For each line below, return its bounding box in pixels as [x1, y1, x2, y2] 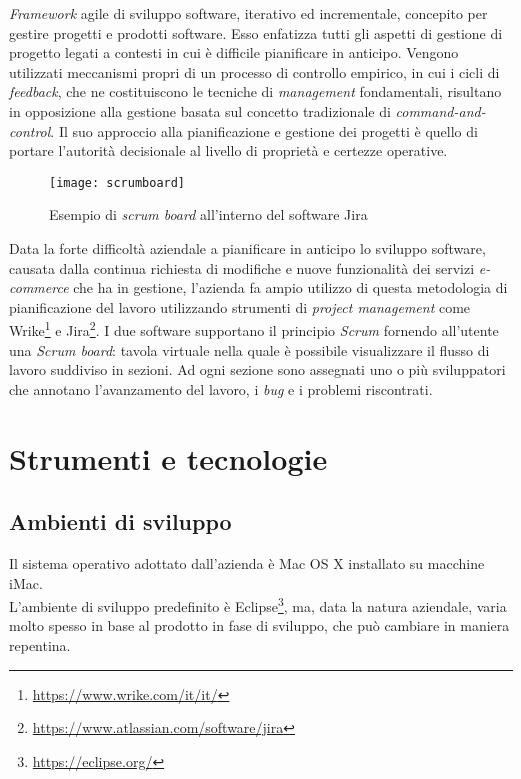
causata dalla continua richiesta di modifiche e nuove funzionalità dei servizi [9, 257, 475, 278]
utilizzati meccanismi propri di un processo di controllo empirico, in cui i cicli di [9, 61, 500, 82]
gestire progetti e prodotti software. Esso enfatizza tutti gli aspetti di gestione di [9, 22, 503, 43]
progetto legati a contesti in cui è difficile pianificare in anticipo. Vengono [9, 42, 459, 63]
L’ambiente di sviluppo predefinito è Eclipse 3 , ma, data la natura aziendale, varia [9, 593, 507, 616]
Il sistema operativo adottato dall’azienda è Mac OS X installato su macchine [9, 552, 485, 573]
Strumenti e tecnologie [9, 437, 328, 478]
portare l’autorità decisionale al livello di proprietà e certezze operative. [9, 140, 448, 161]
